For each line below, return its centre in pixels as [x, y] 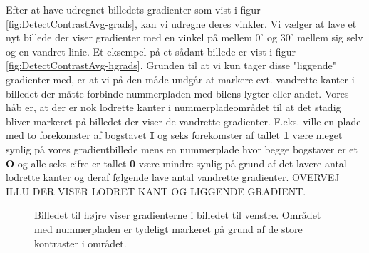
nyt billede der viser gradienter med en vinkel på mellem [129, 37]
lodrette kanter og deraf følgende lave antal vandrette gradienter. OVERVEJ [173, 177]
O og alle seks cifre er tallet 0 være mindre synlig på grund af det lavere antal [176, 163]
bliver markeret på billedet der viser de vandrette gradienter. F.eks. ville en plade [183, 121]
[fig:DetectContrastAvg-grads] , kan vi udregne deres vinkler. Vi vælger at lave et [181, 23]
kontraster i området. [80, 243]
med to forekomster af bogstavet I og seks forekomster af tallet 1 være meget [174, 135]
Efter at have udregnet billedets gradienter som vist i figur [133, 9]
